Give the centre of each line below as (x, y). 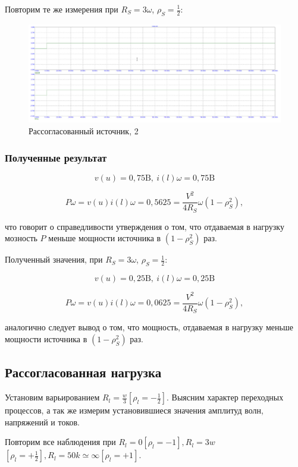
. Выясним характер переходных (225, 397)
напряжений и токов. (42, 422)
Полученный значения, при (54, 259)
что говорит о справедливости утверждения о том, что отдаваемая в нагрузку (145, 226)
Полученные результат (56, 157)
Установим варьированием (52, 397)
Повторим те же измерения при (62, 9)
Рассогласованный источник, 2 (84, 131)
